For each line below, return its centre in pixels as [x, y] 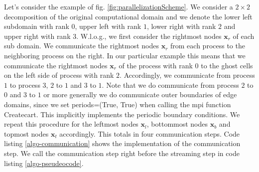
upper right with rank [37, 36]
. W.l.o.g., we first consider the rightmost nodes [149, 36]
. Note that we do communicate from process [170, 85]
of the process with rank [156, 65]
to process [25, 85]
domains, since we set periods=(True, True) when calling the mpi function [118, 104]
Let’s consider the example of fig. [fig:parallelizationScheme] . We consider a [119, 6]
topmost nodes [26, 133]
